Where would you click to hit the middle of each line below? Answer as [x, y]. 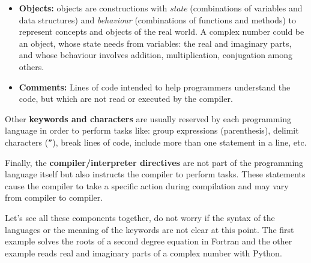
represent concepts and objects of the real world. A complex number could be [162, 31]
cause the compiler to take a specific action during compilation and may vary [147, 185]
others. [32, 66]
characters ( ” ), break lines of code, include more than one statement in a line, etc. [156, 142]
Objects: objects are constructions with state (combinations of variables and [161, 8]
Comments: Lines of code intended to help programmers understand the [155, 87]
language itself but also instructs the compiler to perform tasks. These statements [155, 174]
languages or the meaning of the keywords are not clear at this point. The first [149, 229]
